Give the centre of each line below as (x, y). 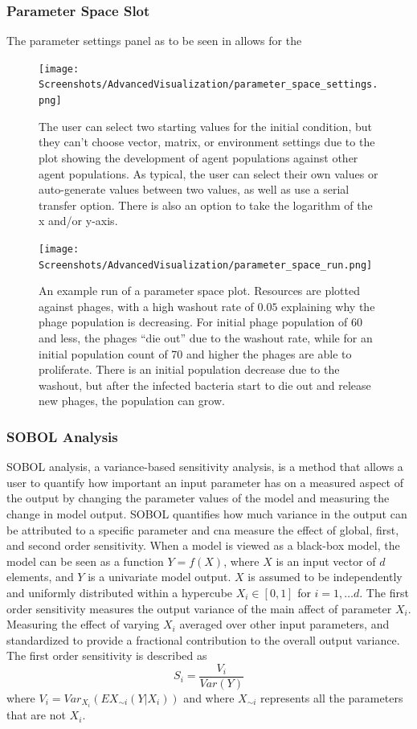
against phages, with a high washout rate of (146, 306)
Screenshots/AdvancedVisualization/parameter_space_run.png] (206, 265)
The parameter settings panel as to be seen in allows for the (154, 41)
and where (209, 698)
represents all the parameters (332, 698)
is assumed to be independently (325, 577)
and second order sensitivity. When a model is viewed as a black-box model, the (203, 545)
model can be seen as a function (85, 561)
